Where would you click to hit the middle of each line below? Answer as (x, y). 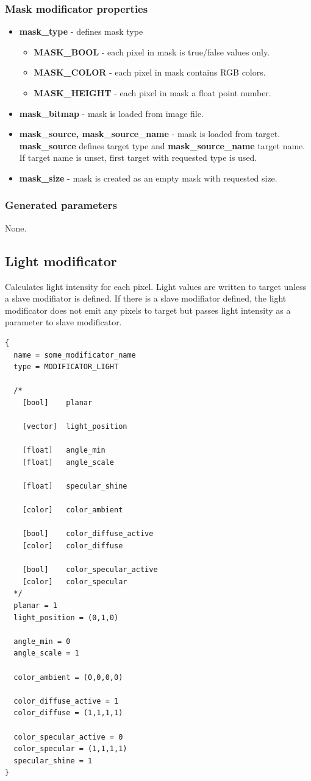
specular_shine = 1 (53, 761)
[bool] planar (57, 402)
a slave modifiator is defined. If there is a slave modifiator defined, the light (146, 298)
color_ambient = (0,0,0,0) (68, 677)
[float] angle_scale (68, 462)
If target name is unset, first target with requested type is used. (138, 157)
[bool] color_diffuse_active (88, 534)
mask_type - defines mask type (81, 31)
